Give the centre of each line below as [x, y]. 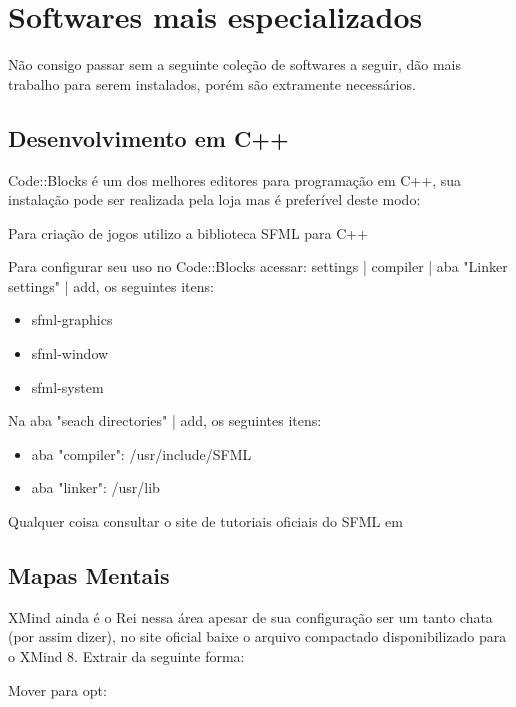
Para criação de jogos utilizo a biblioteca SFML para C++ [188, 232]
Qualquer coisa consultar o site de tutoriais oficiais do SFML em [205, 521]
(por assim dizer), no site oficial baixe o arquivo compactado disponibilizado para [257, 636]
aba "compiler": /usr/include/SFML [141, 453]
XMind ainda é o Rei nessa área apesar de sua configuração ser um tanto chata [250, 616]
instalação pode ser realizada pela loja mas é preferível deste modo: [214, 199]
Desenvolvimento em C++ [148, 137]
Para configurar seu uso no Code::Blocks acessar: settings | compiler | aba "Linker [258, 266]
